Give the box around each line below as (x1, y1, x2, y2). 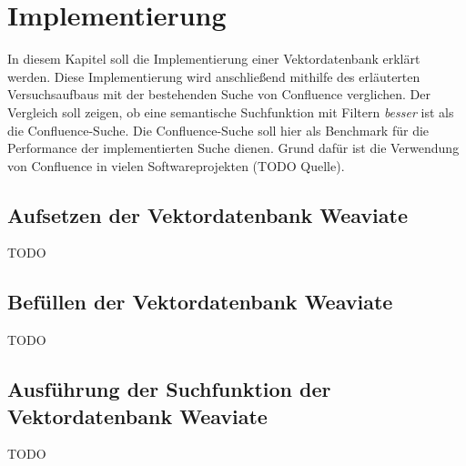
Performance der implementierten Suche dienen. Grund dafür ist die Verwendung (7, 138, 460, 157)
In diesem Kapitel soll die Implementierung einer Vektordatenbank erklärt (7, 49, 420, 68)
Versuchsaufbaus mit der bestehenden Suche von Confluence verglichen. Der (7, 85, 431, 104)
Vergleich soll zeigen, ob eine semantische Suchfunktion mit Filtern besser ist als (7, 102, 454, 121)
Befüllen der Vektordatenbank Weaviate (7, 288, 393, 316)
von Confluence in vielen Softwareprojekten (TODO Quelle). (7, 156, 345, 175)
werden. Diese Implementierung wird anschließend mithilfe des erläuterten (7, 66, 420, 86)
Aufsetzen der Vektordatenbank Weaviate (7, 200, 409, 228)
